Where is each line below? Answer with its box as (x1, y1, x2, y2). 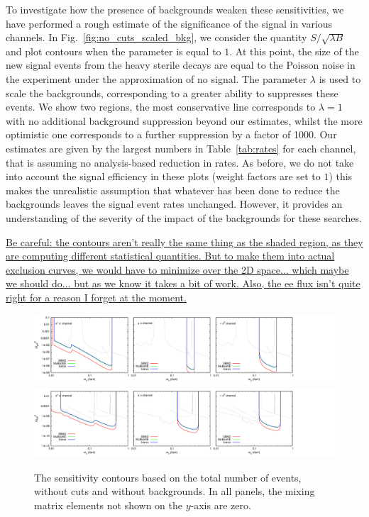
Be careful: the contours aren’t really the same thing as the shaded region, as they (6, 234, 363, 249)
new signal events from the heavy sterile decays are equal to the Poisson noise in (6, 57, 356, 72)
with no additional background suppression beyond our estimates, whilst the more (6, 113, 363, 128)
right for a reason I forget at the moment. (6, 289, 187, 304)
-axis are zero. (190, 497, 251, 512)
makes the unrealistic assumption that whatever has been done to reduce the (6, 182, 340, 197)
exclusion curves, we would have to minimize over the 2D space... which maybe (6, 262, 349, 277)
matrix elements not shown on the (34, 497, 183, 512)
